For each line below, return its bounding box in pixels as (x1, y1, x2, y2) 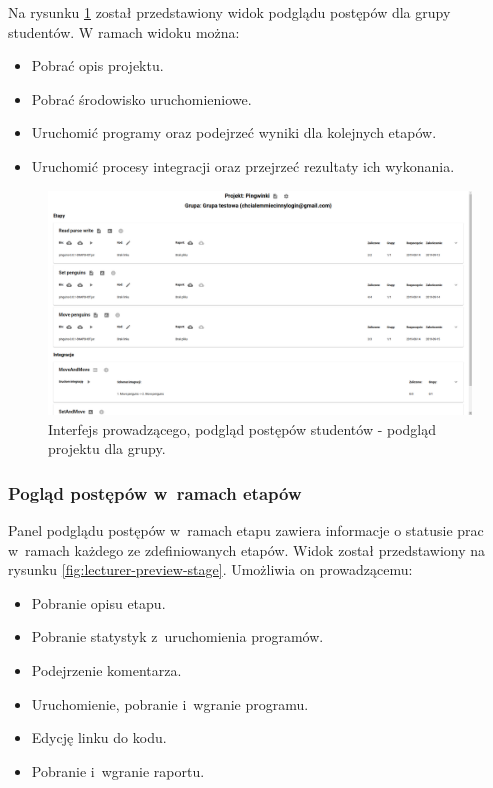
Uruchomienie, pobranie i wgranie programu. (31, 693, 309, 714)
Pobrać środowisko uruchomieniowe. (31, 88, 252, 109)
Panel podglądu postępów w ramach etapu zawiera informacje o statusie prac (8, 519, 484, 540)
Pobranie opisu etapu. (31, 592, 166, 613)
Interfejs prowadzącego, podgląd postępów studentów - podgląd (48, 418, 437, 439)
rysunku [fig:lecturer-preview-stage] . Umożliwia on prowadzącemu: (8, 559, 413, 580)
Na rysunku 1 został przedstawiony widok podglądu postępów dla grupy (8, 2, 451, 22)
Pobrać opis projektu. (31, 55, 164, 76)
